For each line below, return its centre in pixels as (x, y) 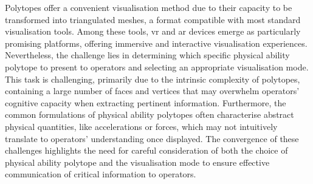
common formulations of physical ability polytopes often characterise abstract (150, 114)
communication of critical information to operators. (101, 174)
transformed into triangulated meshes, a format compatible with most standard (153, 19)
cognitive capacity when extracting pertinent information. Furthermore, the (146, 102)
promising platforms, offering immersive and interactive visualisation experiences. (156, 43)
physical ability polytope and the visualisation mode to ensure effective (137, 162)
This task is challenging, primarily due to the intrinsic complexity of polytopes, (153, 79)
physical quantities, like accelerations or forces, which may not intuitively (141, 126)
